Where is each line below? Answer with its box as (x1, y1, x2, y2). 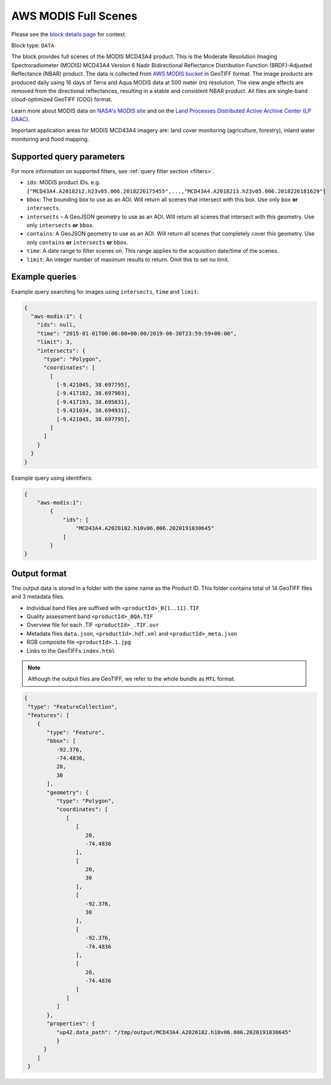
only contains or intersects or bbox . (26, 239, 128, 246)
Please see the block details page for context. (11, 31, 127, 38)
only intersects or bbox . (26, 222, 95, 229)
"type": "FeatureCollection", (27, 703, 118, 710)
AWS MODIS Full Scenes (11, 9, 137, 23)
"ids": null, (37, 321, 76, 329)
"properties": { (46, 1020, 96, 1027)
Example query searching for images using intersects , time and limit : (11, 288, 199, 295)
